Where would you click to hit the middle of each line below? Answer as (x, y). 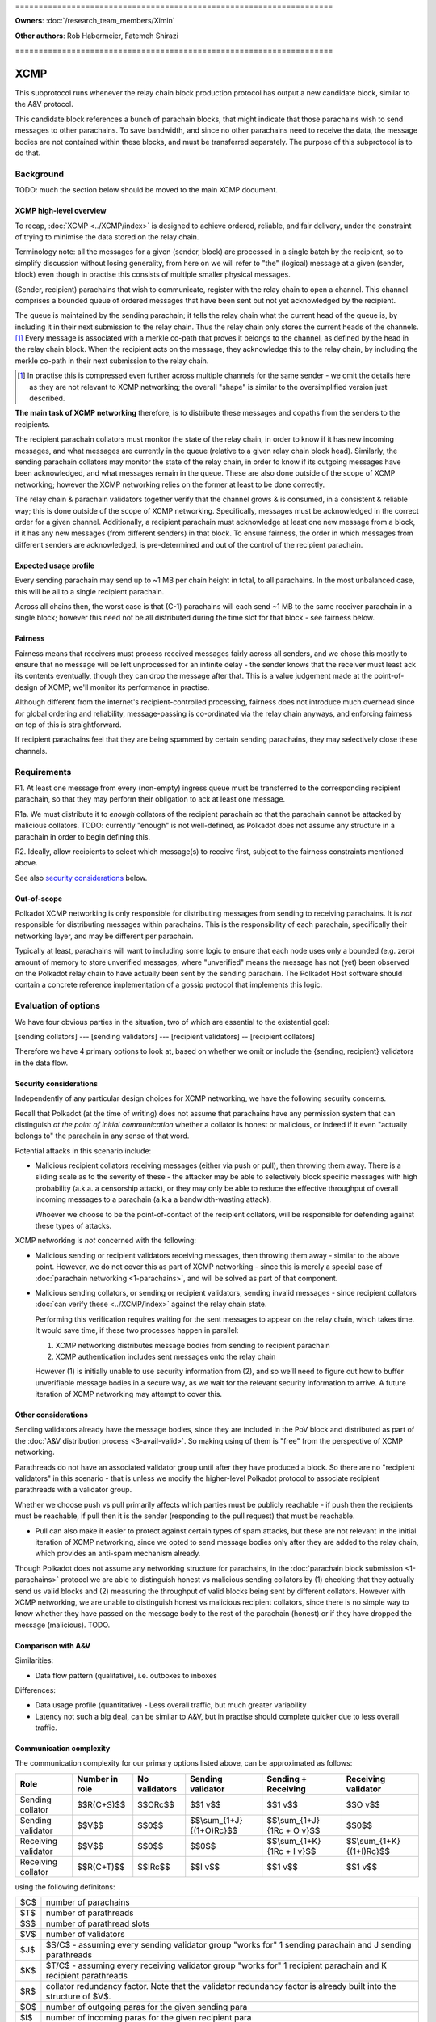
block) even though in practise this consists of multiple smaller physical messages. (153, 274)
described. (47, 398)
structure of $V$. (78, 1996)
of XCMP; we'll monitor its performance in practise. (124, 687)
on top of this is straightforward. (68, 725)
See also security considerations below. (81, 878)
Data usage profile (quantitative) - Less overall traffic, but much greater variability (171, 1705)
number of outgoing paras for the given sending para (147, 2007)
